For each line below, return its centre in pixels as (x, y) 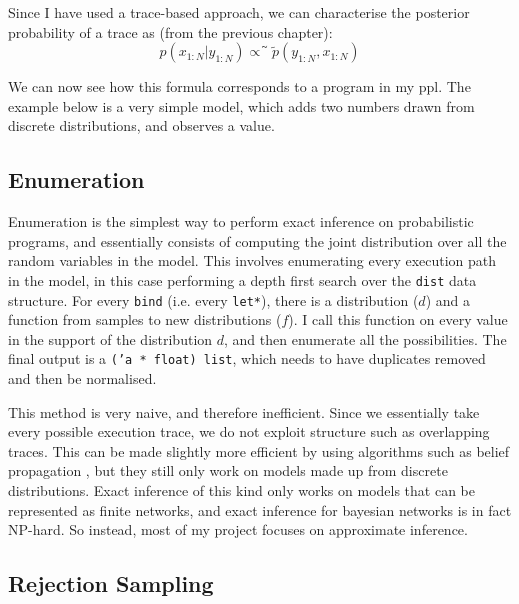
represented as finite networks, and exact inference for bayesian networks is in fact (260, 509)
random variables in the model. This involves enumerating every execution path (252, 260)
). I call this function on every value (398, 319)
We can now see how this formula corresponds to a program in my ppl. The (239, 86)
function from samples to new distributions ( (145, 319)
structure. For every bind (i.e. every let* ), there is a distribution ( (213, 299)
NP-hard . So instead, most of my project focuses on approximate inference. (238, 529)
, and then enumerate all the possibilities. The (365, 338)
